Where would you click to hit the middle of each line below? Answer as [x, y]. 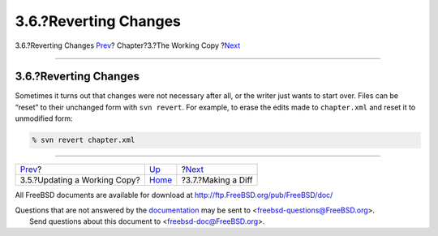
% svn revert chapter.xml [84, 140]
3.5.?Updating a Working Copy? [80, 180]
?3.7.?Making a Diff [217, 180]
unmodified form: [44, 118]
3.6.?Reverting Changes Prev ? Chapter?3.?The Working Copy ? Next [128, 45]
